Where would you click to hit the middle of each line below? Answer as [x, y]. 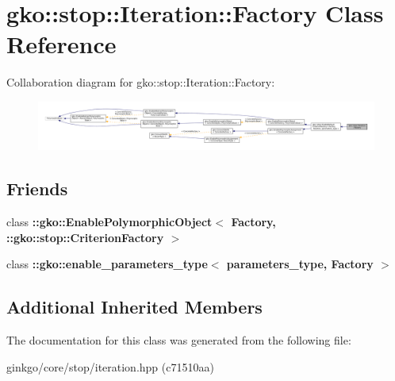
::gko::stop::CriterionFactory [85, 237]
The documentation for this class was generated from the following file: [179, 339]
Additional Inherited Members [134, 307]
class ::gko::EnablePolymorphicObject [109, 221]
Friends [37, 189]
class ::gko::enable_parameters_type [107, 264]
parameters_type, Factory [300, 264]
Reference [61, 44]
